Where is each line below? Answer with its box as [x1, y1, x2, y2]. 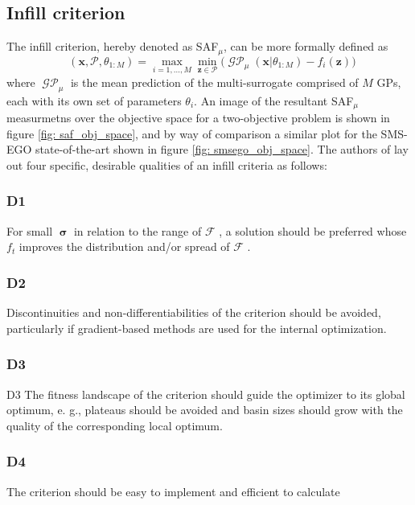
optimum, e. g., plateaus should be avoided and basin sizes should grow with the [6, 401, 403, 418]
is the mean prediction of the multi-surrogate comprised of [70, 73, 359, 90]
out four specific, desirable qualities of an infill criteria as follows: [6, 156, 327, 173]
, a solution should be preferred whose [219, 222, 407, 239]
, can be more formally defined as [224, 38, 388, 55]
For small [6, 222, 53, 239]
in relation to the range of [73, 222, 202, 239]
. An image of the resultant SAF [194, 92, 354, 109]
